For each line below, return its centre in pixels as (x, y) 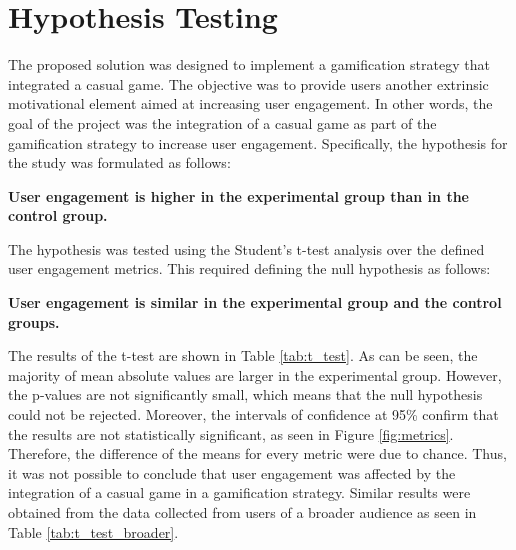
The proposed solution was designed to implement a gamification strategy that (249, 64)
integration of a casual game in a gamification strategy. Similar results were (239, 492)
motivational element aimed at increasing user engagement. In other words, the (250, 103)
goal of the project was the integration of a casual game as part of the (222, 122)
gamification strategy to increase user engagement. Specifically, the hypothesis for (258, 142)
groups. (34, 321)
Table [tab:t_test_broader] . (93, 531)
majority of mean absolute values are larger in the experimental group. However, (255, 374)
